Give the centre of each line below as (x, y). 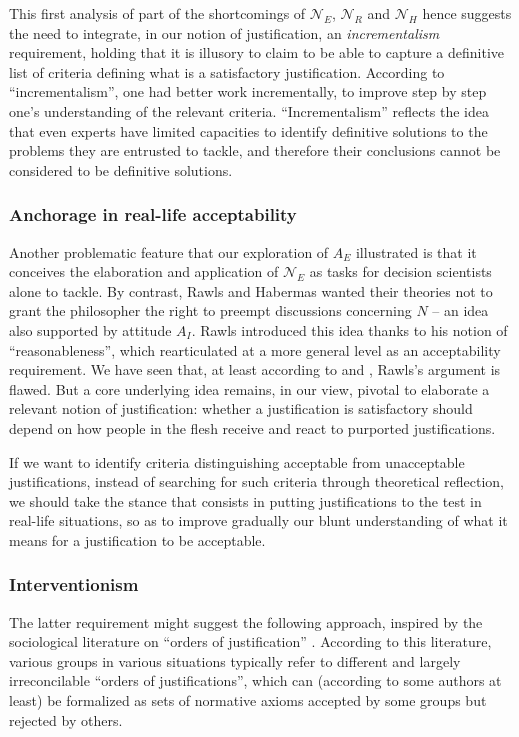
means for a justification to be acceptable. (137, 539)
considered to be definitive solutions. (121, 169)
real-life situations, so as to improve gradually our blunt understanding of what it (258, 520)
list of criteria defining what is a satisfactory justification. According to (227, 71)
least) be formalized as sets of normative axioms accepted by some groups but (248, 700)
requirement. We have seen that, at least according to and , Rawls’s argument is (255, 369)
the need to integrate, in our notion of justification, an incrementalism (224, 32)
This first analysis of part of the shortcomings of (157, 13)
